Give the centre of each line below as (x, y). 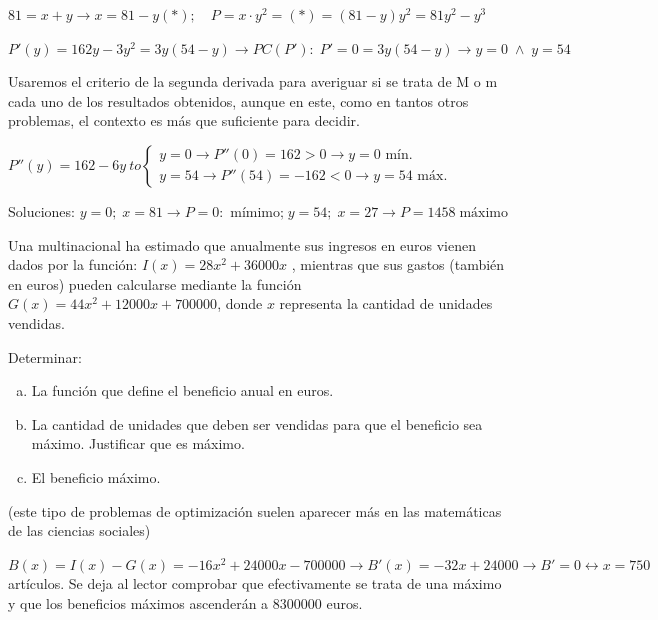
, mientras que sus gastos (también (398, 264)
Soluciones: (41, 210)
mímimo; (257, 212)
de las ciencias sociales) (79, 530)
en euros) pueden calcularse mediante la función (155, 283)
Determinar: (45, 356)
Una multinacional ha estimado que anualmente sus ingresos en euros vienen (242, 244)
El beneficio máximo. (96, 476)
